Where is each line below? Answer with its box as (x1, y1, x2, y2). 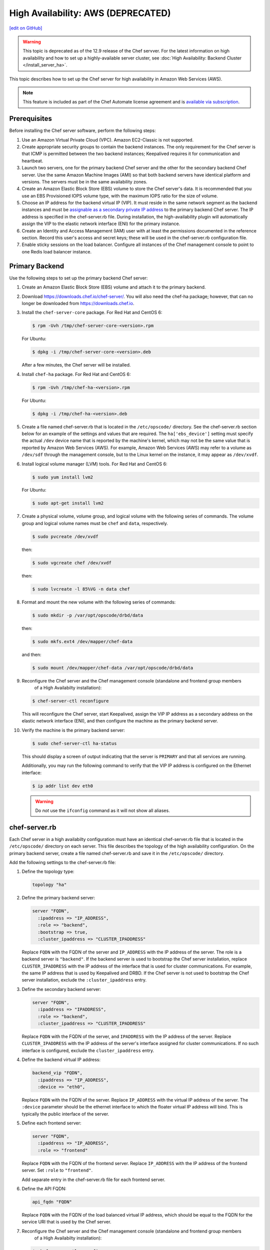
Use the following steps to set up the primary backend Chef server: (9, 275, 148, 281)
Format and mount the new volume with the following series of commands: (21, 599, 176, 605)
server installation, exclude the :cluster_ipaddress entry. (21, 977, 147, 983)
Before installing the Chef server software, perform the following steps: (9, 127, 156, 133)
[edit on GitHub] (9, 25, 42, 31)
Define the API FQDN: (21, 1185, 67, 1191)
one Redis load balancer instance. (21, 248, 92, 254)
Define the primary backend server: (21, 895, 95, 901)
